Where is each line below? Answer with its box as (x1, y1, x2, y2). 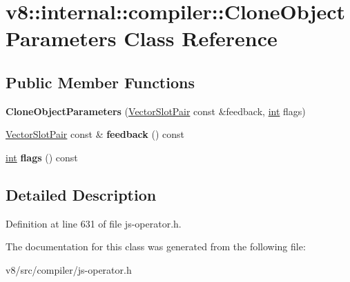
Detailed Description (6, 183, 157, 205)
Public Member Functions (6, 71, 195, 92)
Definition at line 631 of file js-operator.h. (6, 216, 182, 230)
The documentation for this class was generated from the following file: (6, 239, 306, 254)
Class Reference (124, 24, 278, 52)
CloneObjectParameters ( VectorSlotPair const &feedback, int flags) (6, 103, 306, 118)
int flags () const (6, 150, 78, 164)
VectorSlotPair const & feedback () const (6, 127, 184, 141)
